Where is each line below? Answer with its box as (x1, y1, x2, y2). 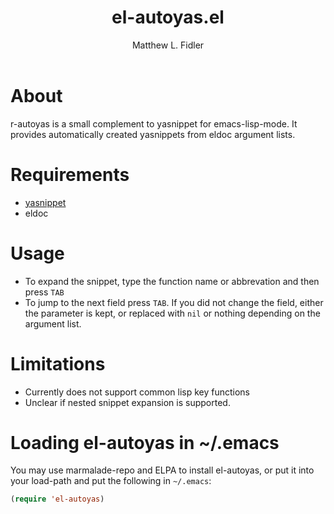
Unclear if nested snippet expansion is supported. (24, 396, 231, 408)
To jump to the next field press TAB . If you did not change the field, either (24, 296, 324, 308)
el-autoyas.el (111, 6, 225, 29)
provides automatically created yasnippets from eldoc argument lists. (10, 128, 296, 140)
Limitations (10, 352, 106, 375)
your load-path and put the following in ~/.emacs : (10, 475, 212, 487)
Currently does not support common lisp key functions (24, 386, 250, 398)
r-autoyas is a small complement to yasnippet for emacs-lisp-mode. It (10, 117, 298, 130)
